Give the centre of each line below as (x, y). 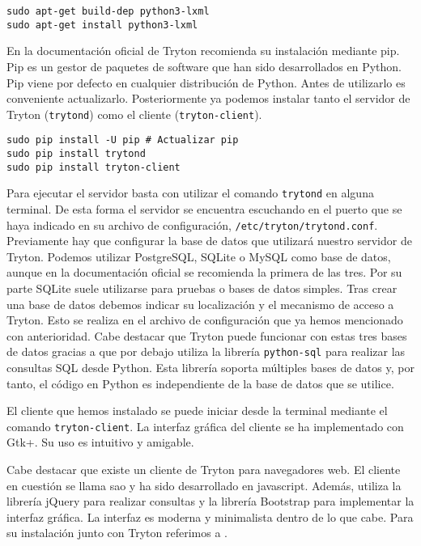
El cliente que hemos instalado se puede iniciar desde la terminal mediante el (197, 411)
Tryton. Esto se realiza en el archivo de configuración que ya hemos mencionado (205, 320)
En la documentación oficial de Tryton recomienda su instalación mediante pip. (203, 51)
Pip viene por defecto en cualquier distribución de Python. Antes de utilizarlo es (206, 82)
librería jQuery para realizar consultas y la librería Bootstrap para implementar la (210, 501)
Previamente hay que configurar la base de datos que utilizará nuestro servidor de (209, 241)
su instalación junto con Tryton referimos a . (117, 533)
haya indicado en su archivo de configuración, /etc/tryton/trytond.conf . (192, 224)
